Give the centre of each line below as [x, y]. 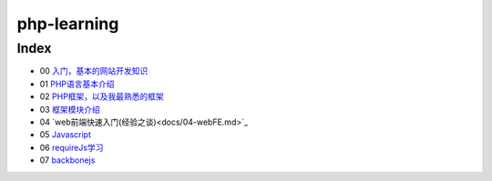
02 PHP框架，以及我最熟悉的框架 [102, 96]
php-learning [68, 24]
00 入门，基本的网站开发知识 [94, 71]
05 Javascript [65, 135]
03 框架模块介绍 [70, 109]
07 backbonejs [67, 160]
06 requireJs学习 [72, 147]
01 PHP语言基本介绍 [77, 84]
